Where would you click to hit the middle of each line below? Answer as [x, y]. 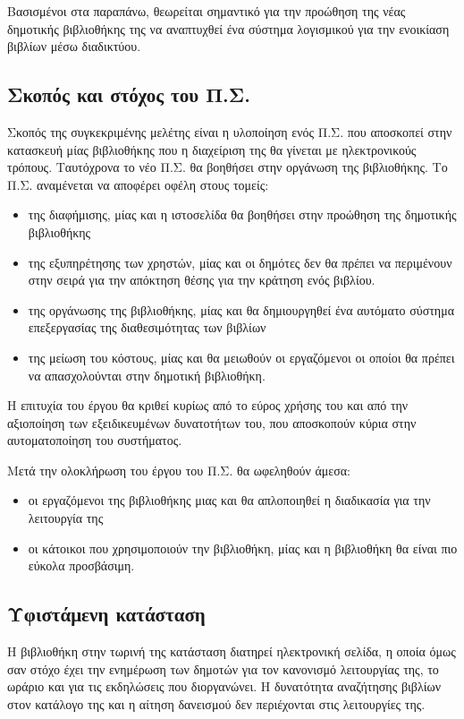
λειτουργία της [66, 518]
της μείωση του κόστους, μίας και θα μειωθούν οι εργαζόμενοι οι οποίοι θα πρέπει [241, 357]
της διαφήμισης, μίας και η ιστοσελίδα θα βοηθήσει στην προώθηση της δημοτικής [242, 214]
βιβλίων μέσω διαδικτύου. [74, 46]
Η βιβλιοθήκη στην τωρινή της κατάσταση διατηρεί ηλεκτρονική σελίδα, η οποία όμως [232, 651]
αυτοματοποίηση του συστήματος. [95, 440]
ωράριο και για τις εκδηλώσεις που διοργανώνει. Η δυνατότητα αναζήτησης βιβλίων [224, 686]
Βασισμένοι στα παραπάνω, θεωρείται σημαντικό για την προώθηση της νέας [207, 11]
